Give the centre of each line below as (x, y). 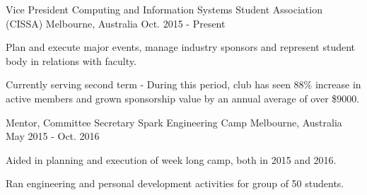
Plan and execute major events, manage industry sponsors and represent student (181, 47)
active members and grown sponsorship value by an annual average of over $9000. (183, 98)
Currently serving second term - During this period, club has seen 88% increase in (183, 84)
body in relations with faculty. (71, 60)
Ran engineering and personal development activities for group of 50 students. (175, 183)
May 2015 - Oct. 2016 (53, 136)
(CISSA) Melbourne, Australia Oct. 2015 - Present (116, 23)
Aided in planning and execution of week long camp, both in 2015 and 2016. (171, 159)
